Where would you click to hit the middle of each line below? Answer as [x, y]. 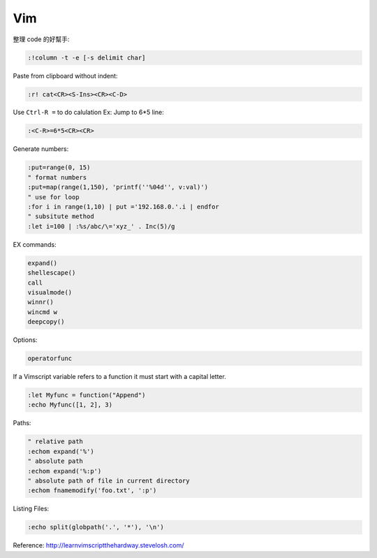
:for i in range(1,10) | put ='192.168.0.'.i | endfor [123, 207]
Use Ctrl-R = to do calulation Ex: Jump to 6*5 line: [88, 113]
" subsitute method [61, 216]
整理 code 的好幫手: [41, 39]
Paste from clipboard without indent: [65, 76]
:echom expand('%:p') [65, 471]
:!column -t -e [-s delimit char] [87, 57]
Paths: [22, 423]
